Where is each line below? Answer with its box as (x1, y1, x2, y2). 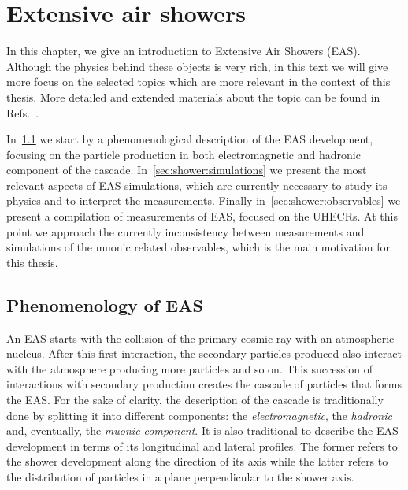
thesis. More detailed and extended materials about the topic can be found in (6, 88, 380, 105)
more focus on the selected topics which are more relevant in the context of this (6, 73, 391, 90)
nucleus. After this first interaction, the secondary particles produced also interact (6, 345, 402, 362)
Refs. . (6, 104, 39, 121)
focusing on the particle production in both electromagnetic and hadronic (6, 146, 361, 162)
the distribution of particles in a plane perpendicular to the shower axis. (6, 468, 354, 484)
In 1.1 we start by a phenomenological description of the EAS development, (6, 131, 373, 147)
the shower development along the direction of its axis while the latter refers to (6, 453, 388, 470)
